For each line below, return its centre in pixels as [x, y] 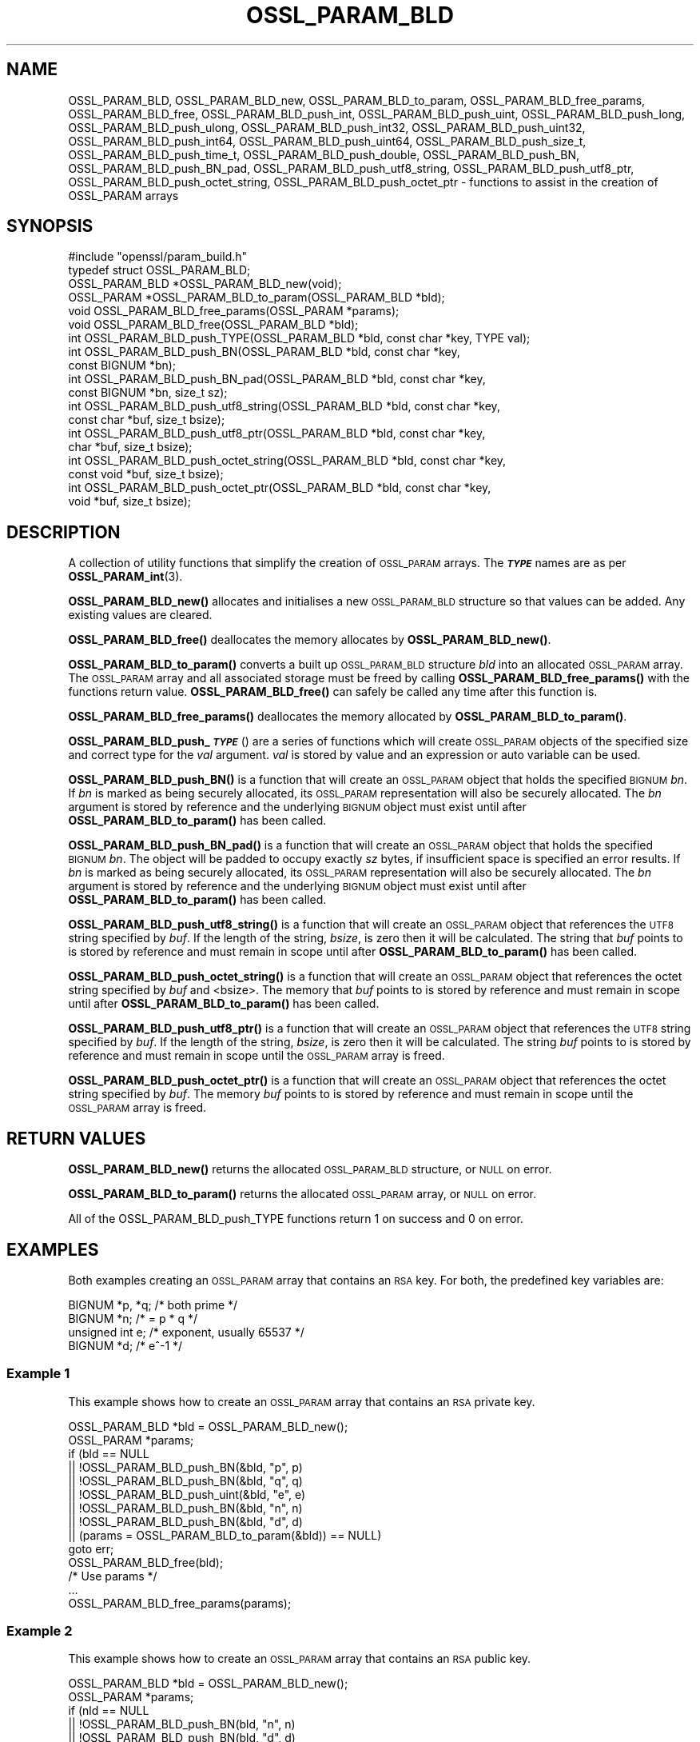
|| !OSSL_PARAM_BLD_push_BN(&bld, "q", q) [185, 1480]
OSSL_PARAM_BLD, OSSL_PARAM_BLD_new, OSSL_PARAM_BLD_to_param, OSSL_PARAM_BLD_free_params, [357, 100]
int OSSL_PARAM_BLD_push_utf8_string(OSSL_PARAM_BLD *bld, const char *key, [284, 406]
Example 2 [40, 1631]
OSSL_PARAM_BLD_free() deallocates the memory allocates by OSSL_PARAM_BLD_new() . [310, 640]
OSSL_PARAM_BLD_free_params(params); [180, 1603]
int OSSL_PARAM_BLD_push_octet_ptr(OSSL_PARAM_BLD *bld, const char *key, [280, 488]
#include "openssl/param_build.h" [158, 257]
